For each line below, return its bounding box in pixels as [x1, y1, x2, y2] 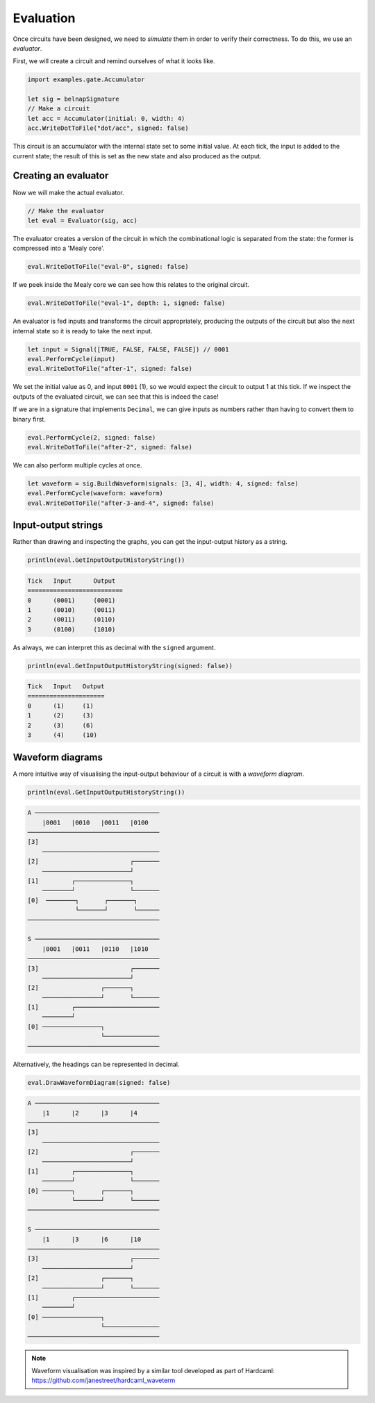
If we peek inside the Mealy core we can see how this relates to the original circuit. [12, 281, 250, 289]
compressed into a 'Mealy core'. [12, 244, 105, 253]
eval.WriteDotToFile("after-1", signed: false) [27, 365, 192, 373]
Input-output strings [12, 520, 103, 531]
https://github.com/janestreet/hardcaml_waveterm [31, 1376, 176, 1385]
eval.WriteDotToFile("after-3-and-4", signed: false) [27, 499, 215, 507]
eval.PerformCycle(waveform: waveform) [27, 490, 163, 497]
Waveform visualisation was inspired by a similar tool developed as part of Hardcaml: [31, 1366, 275, 1375]
